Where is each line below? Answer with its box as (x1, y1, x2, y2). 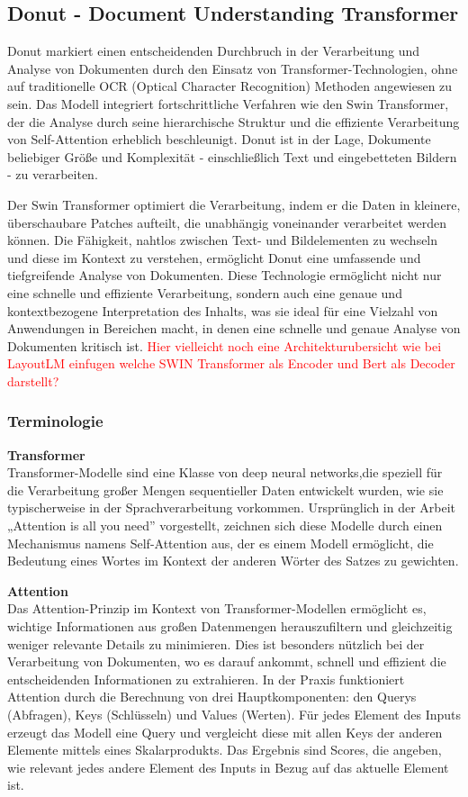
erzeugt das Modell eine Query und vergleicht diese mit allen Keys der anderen (7, 722, 443, 741)
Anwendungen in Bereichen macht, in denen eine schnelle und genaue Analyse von (7, 319, 461, 338)
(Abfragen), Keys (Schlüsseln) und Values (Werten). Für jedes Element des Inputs (7, 705, 461, 724)
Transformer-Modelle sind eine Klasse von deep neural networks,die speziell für (7, 463, 443, 482)
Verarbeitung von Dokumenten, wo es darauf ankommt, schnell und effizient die (7, 652, 446, 671)
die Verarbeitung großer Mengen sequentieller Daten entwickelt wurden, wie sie (7, 480, 444, 499)
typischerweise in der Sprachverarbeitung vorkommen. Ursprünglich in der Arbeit (7, 498, 456, 517)
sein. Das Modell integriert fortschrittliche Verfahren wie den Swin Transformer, (7, 94, 449, 113)
